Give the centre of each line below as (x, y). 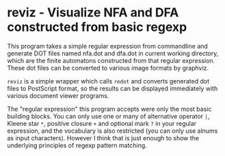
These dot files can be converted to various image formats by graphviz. (108, 68)
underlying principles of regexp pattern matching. (77, 145)
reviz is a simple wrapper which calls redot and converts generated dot (108, 81)
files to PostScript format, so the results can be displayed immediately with (112, 88)
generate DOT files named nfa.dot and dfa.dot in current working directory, (113, 53)
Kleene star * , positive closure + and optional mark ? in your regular (102, 123)
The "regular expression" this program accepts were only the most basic (109, 109)
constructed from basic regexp (97, 27)
